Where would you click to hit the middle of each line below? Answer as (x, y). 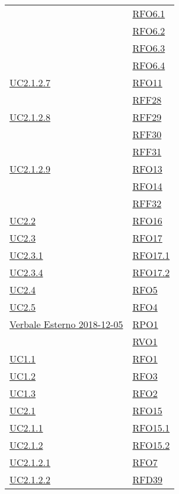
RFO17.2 (151, 272)
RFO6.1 (149, 13)
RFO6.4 (149, 65)
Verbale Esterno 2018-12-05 (66, 324)
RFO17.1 (151, 255)
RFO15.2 (151, 445)
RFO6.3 (149, 48)
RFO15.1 (151, 428)
